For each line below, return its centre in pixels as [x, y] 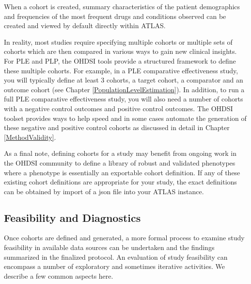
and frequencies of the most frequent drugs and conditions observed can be [115, 16]
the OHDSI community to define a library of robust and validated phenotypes [120, 162]
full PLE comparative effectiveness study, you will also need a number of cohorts [124, 99]
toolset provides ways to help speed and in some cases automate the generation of [125, 118]
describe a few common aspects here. [59, 276]
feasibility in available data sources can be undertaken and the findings [109, 247]
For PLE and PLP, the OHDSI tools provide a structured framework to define [120, 60]
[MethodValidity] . [30, 137]
